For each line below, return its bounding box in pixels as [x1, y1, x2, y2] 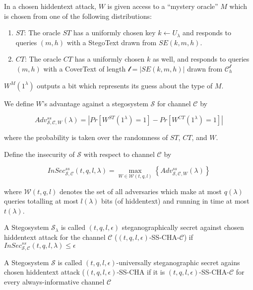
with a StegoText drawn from [66, 37, 157, 47]
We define [4, 98, 34, 108]
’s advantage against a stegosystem [42, 98, 148, 108]
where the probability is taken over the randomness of [4, 132, 168, 143]
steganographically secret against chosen [122, 222, 244, 232]
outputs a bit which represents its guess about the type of [37, 80, 213, 90]
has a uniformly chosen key [73, 27, 156, 38]
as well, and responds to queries [152, 54, 250, 64]
